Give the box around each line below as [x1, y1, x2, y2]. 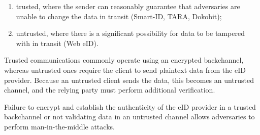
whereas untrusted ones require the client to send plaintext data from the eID [4, 64, 246, 75]
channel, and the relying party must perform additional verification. [4, 84, 215, 95]
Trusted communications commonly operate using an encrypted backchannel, [4, 55, 244, 65]
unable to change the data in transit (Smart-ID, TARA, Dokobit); [16, 11, 222, 21]
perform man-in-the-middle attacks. [4, 121, 115, 131]
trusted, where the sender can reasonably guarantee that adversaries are [16, 1, 240, 11]
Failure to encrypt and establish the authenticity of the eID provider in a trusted [4, 101, 256, 112]
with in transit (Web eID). [16, 37, 99, 48]
